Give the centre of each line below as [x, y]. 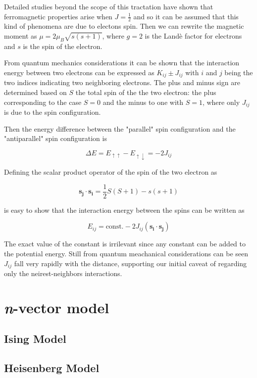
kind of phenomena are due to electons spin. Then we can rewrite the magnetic [124, 26]
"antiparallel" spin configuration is [55, 138]
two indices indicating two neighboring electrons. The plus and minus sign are [122, 82]
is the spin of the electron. [63, 46]
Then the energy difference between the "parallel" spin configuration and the [120, 128]
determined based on [35, 92]
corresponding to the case [43, 102]
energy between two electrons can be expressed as [79, 72]
